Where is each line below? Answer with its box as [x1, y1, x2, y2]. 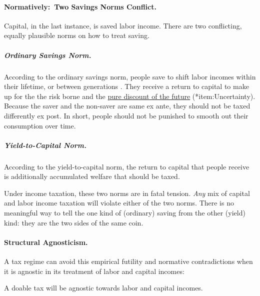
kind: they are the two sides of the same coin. [4, 217, 143, 227]
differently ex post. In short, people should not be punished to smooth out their [4, 110, 248, 120]
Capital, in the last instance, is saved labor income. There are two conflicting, [4, 20, 242, 30]
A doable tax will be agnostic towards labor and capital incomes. [4, 282, 203, 293]
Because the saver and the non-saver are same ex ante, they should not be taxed [4, 100, 250, 111]
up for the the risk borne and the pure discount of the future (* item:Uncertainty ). [4, 90, 255, 101]
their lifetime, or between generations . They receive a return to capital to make [4, 81, 249, 91]
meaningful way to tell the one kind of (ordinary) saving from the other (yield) [4, 207, 245, 218]
